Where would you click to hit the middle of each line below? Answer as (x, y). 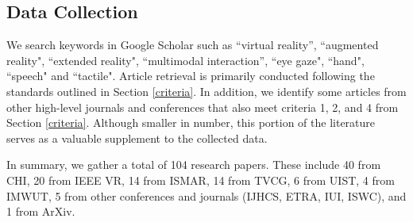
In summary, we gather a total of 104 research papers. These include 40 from (194, 165)
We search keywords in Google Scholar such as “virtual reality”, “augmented (193, 45)
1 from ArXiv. (41, 211)
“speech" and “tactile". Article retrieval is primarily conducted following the (191, 76)
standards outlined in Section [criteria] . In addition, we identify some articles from (206, 91)
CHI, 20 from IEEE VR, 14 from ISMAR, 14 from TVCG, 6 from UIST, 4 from (201, 180)
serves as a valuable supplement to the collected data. (137, 138)
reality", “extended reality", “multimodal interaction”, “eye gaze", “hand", (185, 60)
